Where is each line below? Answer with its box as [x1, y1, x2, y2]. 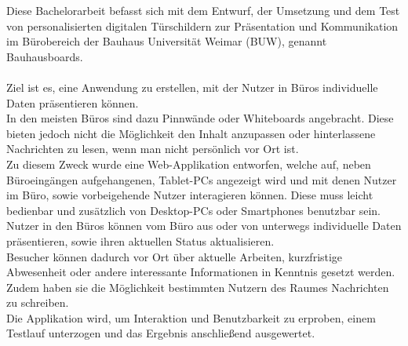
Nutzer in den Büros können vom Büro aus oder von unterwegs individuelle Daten [6, 217, 402, 234]
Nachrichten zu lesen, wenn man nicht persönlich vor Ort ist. [6, 140, 299, 157]
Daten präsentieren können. [6, 94, 139, 111]
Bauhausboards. [6, 48, 83, 64]
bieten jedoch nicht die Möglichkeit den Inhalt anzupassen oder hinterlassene [6, 125, 376, 141]
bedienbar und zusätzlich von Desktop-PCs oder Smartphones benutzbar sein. [6, 202, 381, 218]
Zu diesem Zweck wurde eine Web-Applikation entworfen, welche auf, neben [6, 155, 371, 172]
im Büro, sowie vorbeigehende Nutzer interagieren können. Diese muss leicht [6, 187, 373, 203]
